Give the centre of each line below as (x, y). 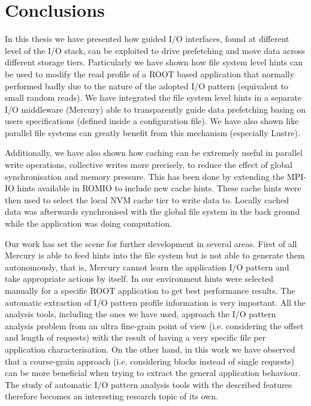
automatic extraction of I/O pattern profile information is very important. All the (155, 302)
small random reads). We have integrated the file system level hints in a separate (153, 97)
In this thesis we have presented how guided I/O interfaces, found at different (147, 39)
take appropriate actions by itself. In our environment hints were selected (139, 279)
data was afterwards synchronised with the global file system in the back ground (153, 211)
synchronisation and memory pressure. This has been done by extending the (145, 176)
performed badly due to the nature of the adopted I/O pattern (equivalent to (147, 85)
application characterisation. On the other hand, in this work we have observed (150, 349)
